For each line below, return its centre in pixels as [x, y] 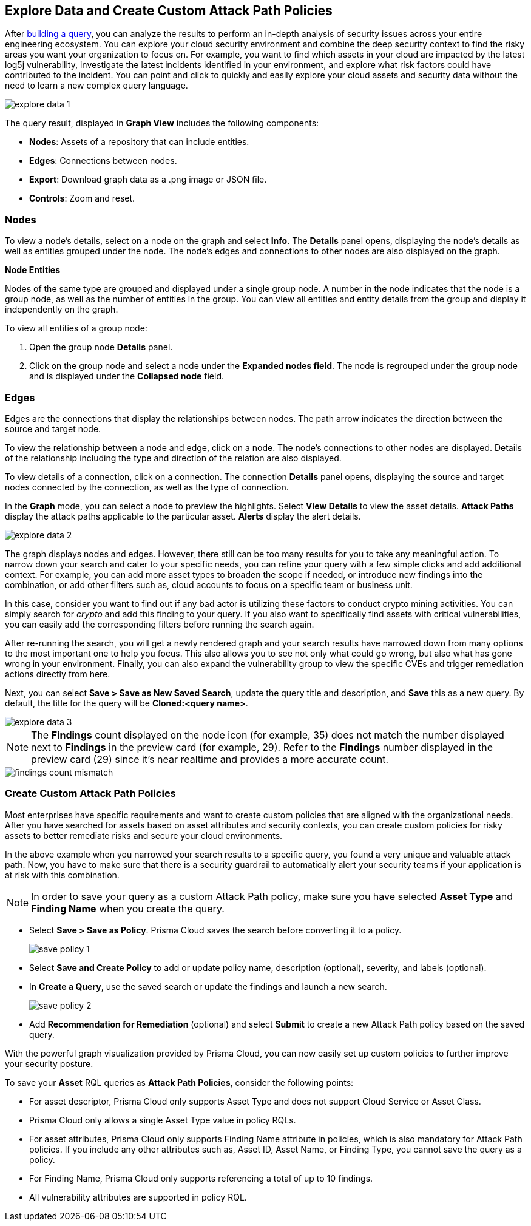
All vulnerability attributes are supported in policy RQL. [138, 1197]
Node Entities [32, 270]
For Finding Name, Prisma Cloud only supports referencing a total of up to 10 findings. [201, 1178]
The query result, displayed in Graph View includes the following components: [162, 123]
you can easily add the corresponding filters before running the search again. [160, 624]
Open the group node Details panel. [101, 347]
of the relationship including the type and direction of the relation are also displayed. [173, 458]
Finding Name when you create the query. [128, 908]
